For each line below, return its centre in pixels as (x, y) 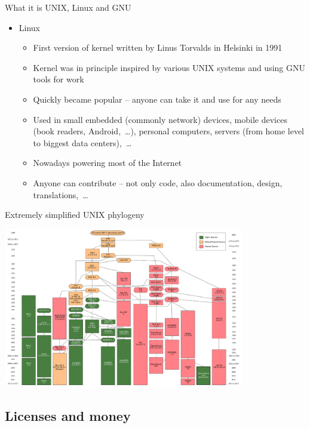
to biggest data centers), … (82, 142)
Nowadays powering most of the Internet (108, 163)
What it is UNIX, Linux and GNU (68, 7)
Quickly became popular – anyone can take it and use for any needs (157, 99)
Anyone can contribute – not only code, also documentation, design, (158, 182)
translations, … (61, 194)
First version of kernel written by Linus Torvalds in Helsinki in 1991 (158, 47)
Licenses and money (68, 416)
